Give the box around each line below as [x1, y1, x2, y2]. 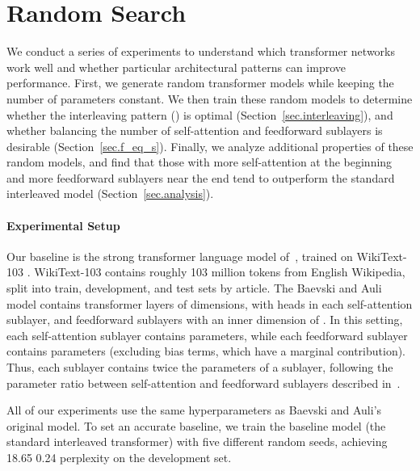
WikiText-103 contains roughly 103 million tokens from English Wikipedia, [34, 263, 405, 280]
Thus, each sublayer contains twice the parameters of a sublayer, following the [6, 359, 393, 376]
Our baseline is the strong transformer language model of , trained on [6, 247, 353, 264]
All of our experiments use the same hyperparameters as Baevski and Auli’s [6, 402, 382, 418]
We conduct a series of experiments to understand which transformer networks [6, 43, 395, 60]
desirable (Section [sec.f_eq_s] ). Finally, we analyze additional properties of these [6, 137, 414, 154]
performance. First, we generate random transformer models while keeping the [6, 74, 394, 91]
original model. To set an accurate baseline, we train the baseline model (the [6, 417, 386, 434]
